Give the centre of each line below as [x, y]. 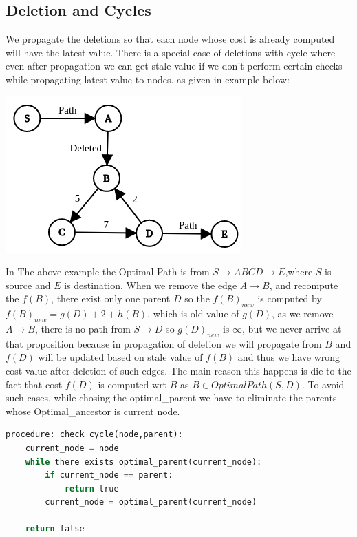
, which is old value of [193, 314]
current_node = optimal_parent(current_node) [151, 502]
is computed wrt [132, 384]
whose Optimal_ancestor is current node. [93, 411]
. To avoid [323, 384]
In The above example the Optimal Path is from [108, 272]
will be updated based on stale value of [120, 357]
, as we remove [302, 314]
